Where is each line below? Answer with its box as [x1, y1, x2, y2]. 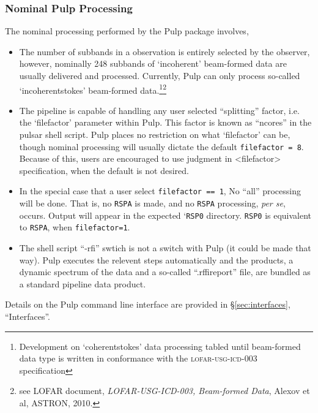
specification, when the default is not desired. [19, 164, 189, 176]
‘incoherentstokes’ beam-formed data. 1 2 [19, 81, 166, 96]
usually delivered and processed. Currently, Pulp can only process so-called [19, 69, 300, 81]
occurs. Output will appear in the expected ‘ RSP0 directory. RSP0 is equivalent [19, 208, 312, 221]
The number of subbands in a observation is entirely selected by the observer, [19, 45, 310, 58]
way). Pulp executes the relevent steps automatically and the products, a [19, 253, 294, 266]
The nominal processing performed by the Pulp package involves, [5, 25, 249, 37]
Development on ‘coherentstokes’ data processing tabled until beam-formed [19, 339, 301, 352]
